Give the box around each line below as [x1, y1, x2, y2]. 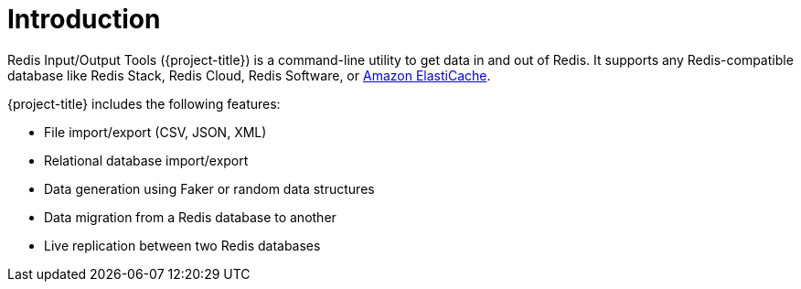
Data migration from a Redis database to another [44, 209, 336, 225]
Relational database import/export [44, 152, 249, 168]
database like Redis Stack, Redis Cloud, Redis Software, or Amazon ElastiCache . [7, 67, 491, 83]
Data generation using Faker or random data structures [44, 180, 375, 197]
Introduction [7, 4, 161, 35]
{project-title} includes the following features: [7, 95, 281, 112]
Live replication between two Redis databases [44, 237, 321, 253]
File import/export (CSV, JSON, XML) [44, 123, 267, 140]
